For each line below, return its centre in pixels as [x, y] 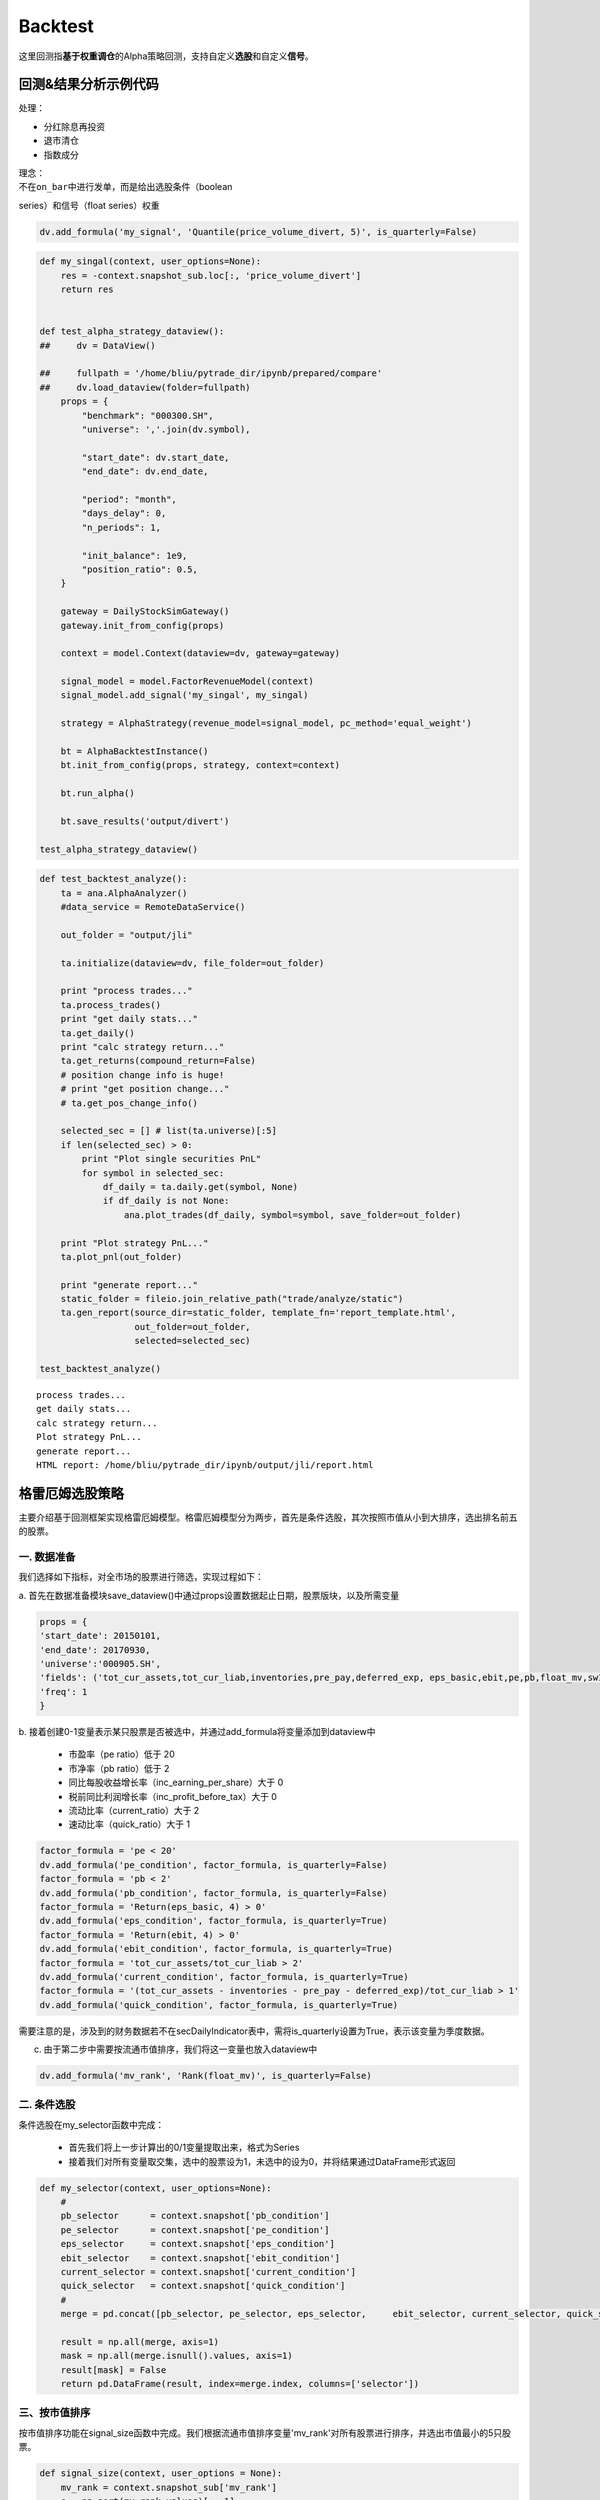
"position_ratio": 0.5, [140, 569]
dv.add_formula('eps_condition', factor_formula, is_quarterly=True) [213, 1921]
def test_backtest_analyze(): [113, 879]
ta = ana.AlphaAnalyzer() [124, 893]
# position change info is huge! [142, 1074]
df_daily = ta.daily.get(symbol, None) [200, 1186]
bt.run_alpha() [97, 793]
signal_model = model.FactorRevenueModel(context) [187, 681]
